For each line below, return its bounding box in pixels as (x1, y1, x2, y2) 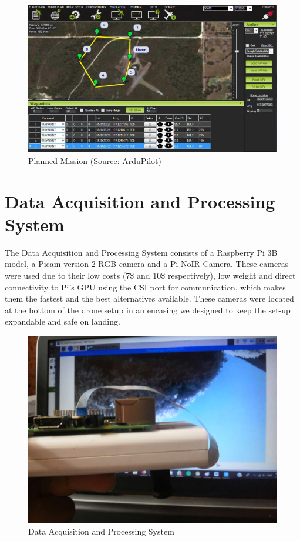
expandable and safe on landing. (5, 315, 120, 328)
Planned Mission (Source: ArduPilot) (28, 154, 162, 166)
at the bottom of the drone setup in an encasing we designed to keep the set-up (5, 303, 291, 316)
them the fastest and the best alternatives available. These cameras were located (5, 292, 294, 305)
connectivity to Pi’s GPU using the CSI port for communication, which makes (5, 280, 286, 293)
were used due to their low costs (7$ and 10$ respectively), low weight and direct (5, 269, 296, 281)
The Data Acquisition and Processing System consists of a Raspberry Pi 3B (5, 246, 278, 258)
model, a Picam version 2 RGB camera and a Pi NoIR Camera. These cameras (5, 258, 289, 270)
